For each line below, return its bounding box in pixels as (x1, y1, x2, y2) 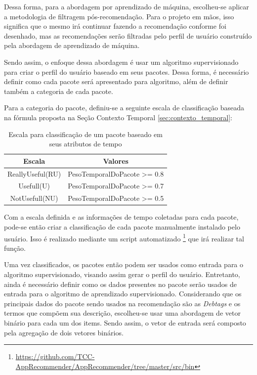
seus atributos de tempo (49, 139, 122, 149)
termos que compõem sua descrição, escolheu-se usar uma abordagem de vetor (4, 308, 241, 318)
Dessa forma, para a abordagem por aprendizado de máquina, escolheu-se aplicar (4, 1, 249, 11)
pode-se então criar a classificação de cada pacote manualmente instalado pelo (4, 221, 240, 232)
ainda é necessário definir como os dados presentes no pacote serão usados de (4, 279, 237, 289)
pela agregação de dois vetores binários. (4, 327, 124, 337)
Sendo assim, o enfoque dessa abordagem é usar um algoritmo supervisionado (4, 56, 239, 67)
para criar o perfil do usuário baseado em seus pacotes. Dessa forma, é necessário (4, 66, 249, 77)
